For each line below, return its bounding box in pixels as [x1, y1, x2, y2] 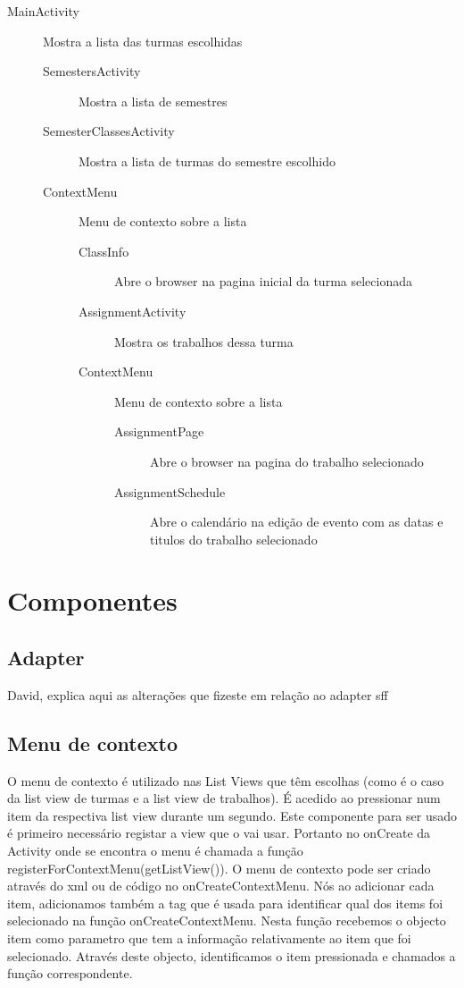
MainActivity [7, 2, 79, 20]
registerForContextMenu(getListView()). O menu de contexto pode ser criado [7, 858, 431, 877]
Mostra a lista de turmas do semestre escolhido [79, 151, 336, 170]
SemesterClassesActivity [43, 122, 175, 140]
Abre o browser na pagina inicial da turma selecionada [114, 272, 412, 291]
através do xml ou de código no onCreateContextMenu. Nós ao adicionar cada [7, 876, 435, 895]
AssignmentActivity [79, 301, 186, 320]
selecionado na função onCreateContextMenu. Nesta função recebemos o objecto [7, 911, 446, 930]
